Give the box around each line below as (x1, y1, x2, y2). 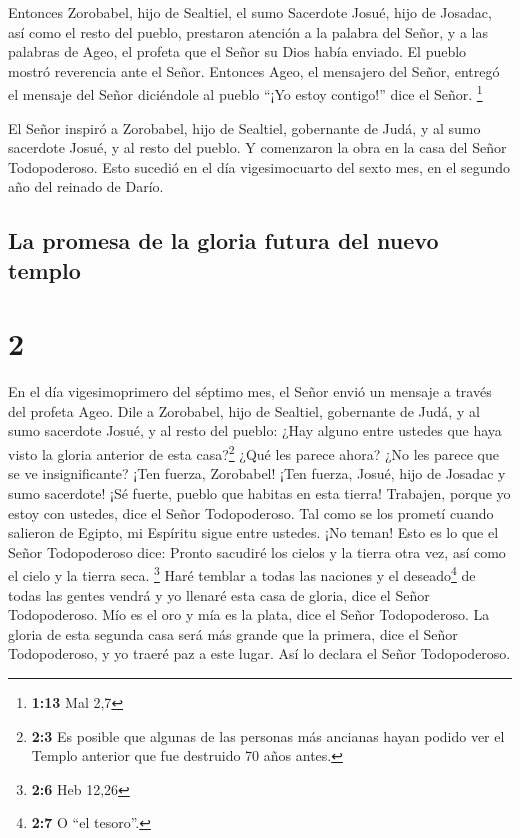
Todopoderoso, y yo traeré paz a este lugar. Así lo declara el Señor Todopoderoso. (8, 643, 511, 664)
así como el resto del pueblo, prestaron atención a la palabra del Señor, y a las (8, 21, 488, 42)
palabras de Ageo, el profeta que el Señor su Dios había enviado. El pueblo (8, 41, 467, 62)
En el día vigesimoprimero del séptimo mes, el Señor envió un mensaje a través (8, 381, 492, 402)
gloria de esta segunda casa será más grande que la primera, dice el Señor (8, 623, 458, 644)
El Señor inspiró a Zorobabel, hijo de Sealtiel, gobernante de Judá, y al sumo (8, 117, 481, 138)
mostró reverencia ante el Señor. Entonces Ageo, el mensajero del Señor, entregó (8, 60, 500, 81)
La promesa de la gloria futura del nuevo (8, 225, 439, 256)
